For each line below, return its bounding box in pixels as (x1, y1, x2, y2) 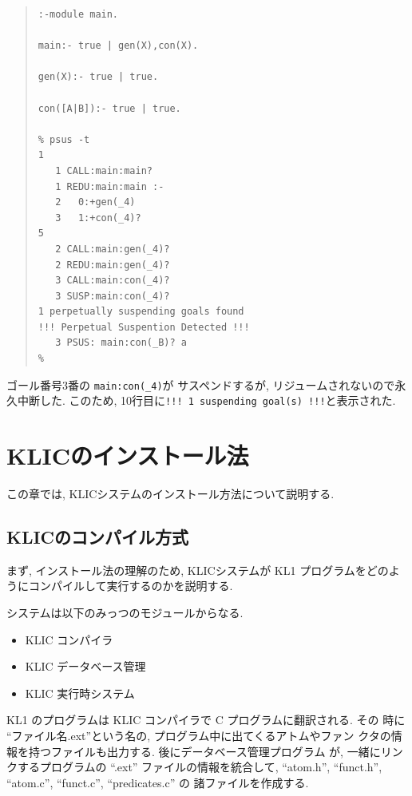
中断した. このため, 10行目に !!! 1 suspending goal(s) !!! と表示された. (17, 392, 396, 409)
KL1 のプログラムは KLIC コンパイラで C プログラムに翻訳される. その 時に (6, 711, 406, 728)
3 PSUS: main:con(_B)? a (55, 337, 187, 349)
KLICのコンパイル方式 (6, 525, 189, 549)
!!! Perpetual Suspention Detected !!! (38, 321, 250, 333)
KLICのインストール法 (6, 439, 249, 472)
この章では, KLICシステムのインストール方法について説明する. (6, 485, 335, 502)
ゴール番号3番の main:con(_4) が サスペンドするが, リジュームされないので (6, 376, 395, 393)
